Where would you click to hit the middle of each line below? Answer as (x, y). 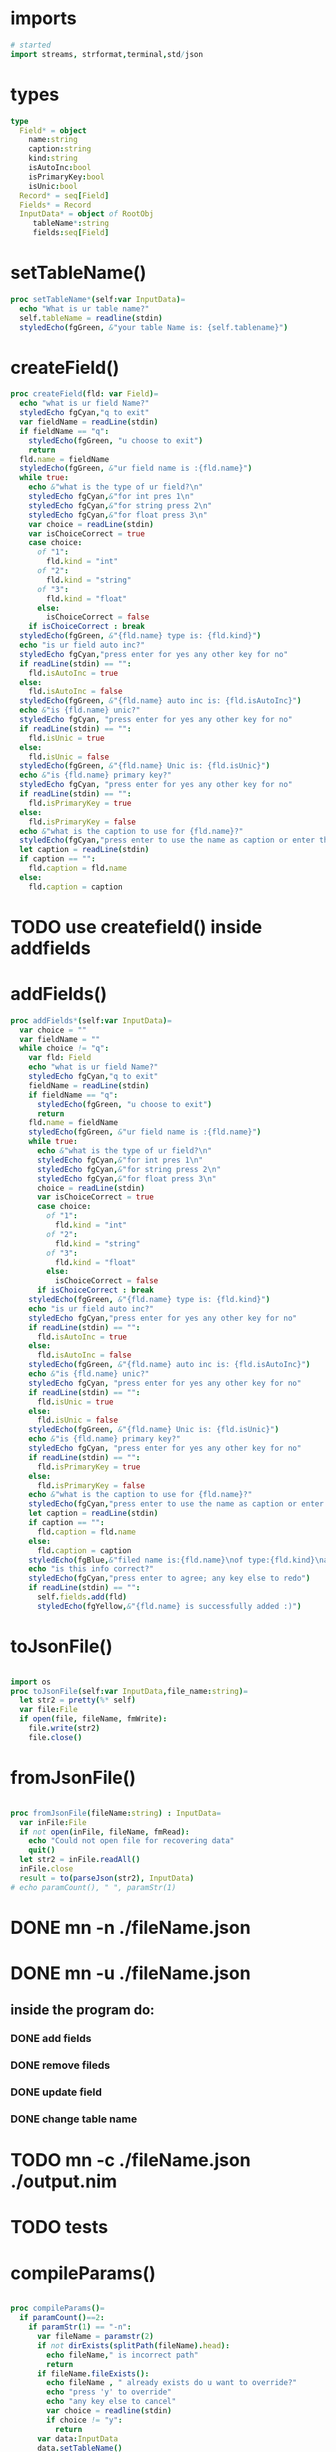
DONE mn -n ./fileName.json (131, 1927)
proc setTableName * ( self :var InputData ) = (98, 299)
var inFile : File (53, 1822)
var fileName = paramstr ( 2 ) (95, 2337)
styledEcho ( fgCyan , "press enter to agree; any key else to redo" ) (169, 1578)
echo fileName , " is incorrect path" (122, 2355)
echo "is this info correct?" (91, 1569)
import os (31, 1682)
